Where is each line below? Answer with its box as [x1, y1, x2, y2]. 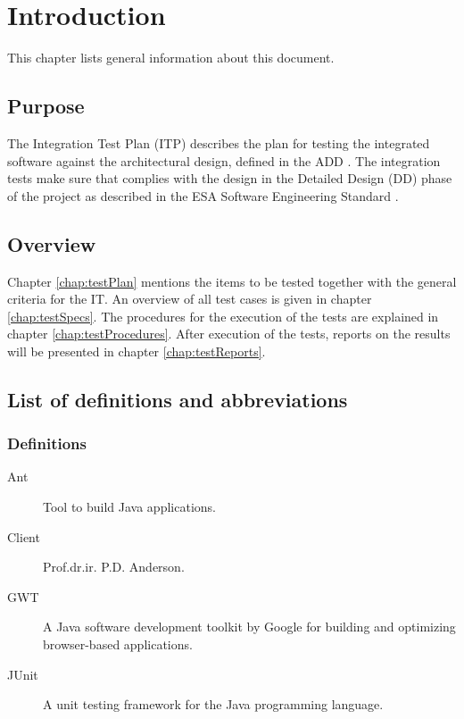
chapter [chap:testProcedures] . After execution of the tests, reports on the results [7, 324, 451, 343]
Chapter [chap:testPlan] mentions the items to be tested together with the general [7, 272, 457, 290]
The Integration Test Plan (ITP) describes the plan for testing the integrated [7, 133, 430, 152]
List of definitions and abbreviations [7, 385, 348, 413]
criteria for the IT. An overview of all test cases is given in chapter [7, 289, 372, 308]
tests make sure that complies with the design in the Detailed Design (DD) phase [7, 169, 452, 188]
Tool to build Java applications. [43, 497, 216, 516]
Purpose [7, 92, 85, 120]
